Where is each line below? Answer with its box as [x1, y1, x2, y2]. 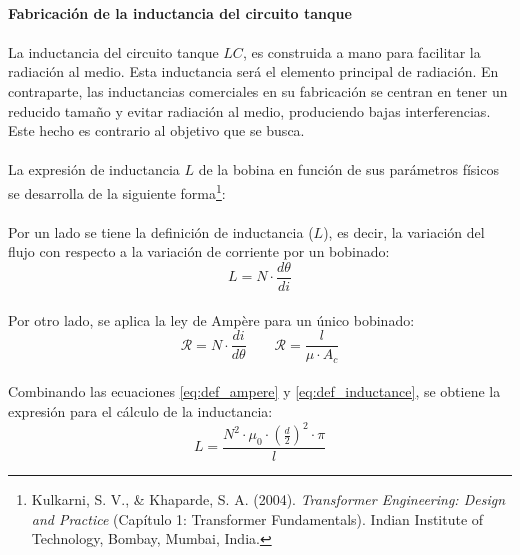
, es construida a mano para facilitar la [242, 41, 481, 62]
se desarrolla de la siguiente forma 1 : [8, 179, 226, 203]
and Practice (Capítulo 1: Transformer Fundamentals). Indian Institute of [31, 508, 484, 529]
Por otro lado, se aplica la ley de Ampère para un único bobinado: [8, 309, 415, 330]
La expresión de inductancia [8, 159, 180, 180]
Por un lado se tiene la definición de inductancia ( [8, 221, 314, 242]
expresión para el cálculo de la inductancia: [8, 400, 273, 421]
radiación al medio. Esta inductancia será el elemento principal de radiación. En [8, 61, 499, 82]
